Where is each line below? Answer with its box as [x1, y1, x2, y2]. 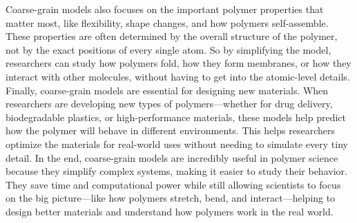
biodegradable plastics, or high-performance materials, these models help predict [6, 109, 346, 124]
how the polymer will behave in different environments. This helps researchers [6, 123, 335, 138]
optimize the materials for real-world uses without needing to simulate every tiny [6, 136, 348, 151]
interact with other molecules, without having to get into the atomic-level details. [6, 69, 350, 83]
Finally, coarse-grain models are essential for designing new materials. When [6, 83, 329, 97]
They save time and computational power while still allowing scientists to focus [6, 177, 341, 191]
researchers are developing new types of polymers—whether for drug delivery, [6, 96, 333, 111]
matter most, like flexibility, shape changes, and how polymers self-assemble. [6, 15, 329, 30]
